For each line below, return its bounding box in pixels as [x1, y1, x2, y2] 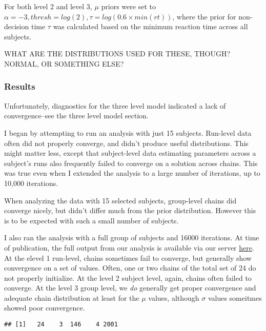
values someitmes [208, 292, 262, 303]
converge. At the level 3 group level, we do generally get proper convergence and [4, 282, 256, 293]
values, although [148, 292, 199, 303]
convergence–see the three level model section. [4, 110, 149, 121]
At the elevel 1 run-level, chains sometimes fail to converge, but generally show [4, 252, 252, 263]
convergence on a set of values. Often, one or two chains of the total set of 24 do [4, 262, 256, 273]
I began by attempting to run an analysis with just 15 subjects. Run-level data [4, 127, 252, 138]
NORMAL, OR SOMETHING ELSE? [4, 58, 124, 69]
